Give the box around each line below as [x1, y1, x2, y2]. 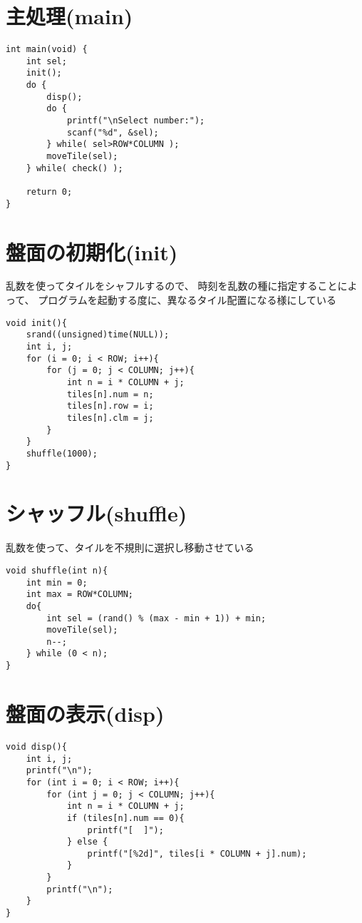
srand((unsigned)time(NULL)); [26, 330, 170, 340]
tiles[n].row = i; [66, 401, 154, 412]
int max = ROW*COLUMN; [26, 589, 133, 600]
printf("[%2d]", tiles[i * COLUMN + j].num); [87, 848, 307, 859]
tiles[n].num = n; [66, 389, 154, 399]
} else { [66, 837, 108, 847]
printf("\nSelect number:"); [66, 116, 205, 126]
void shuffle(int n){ [6, 565, 108, 576]
